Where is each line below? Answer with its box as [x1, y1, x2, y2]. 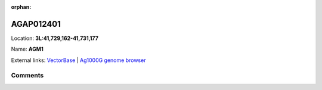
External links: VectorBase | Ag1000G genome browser [11, 57, 146, 64]
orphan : [11, 4, 32, 10]
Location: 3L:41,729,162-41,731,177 [11, 35, 98, 42]
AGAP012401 [11, 18, 61, 29]
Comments [11, 72, 44, 80]
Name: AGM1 [11, 45, 44, 53]
